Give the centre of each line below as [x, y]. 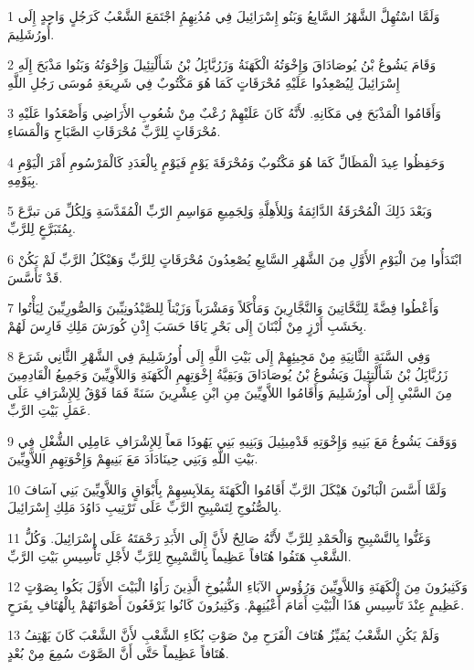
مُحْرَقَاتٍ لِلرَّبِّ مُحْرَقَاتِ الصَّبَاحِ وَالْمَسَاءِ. [114, 130]
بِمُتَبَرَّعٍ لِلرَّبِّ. [42, 228]
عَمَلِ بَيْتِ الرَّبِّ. [49, 410]
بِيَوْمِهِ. [23, 180]
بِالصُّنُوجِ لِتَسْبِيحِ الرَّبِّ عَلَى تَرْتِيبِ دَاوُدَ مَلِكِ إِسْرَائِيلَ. [145, 507]
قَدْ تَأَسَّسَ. [35, 277]
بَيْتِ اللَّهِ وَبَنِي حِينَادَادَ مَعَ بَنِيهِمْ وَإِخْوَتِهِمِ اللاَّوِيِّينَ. [133, 458]
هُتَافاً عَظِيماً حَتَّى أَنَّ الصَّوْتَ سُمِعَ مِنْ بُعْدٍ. [118, 653]
